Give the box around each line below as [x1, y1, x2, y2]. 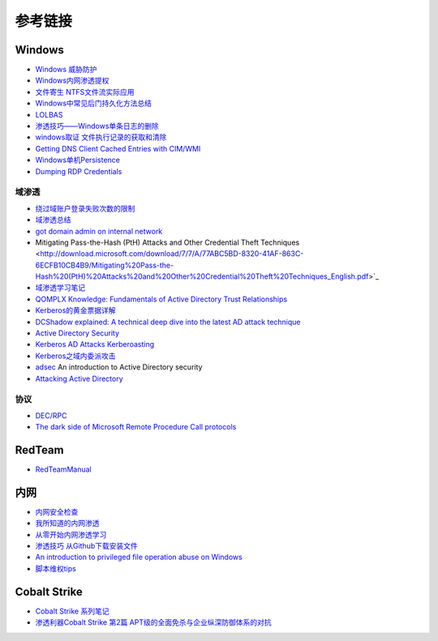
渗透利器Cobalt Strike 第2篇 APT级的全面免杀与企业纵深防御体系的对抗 [35, 617, 272, 627]
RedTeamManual [35, 464, 92, 474]
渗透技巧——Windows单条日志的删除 [35, 122, 160, 131]
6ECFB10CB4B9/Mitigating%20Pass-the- [35, 260, 174, 270]
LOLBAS [35, 109, 63, 119]
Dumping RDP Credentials [35, 166, 122, 176]
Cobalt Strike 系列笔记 [35, 606, 109, 616]
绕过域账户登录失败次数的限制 [35, 203, 135, 213]
